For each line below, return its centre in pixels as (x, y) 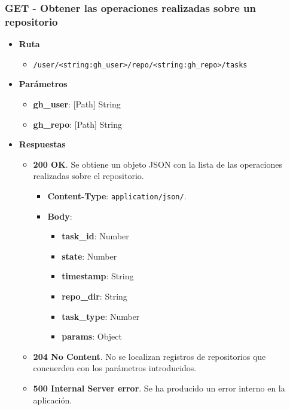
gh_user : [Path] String (77, 104)
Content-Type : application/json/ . (117, 195)
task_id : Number (95, 236)
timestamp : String (98, 276)
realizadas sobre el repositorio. (88, 176)
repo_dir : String (94, 296)
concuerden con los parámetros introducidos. (115, 368)
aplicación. (53, 400)
